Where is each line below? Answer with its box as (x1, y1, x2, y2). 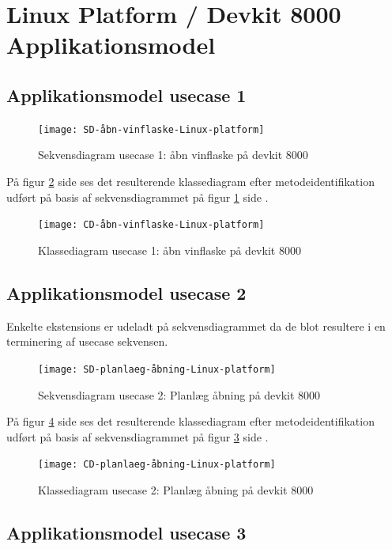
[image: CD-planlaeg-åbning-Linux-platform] (38, 459, 276, 471)
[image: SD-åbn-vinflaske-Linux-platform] (38, 123, 265, 135)
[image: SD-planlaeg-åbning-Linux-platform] (38, 363, 276, 375)
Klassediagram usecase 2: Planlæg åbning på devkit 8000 (38, 481, 314, 498)
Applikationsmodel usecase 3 (6, 520, 247, 544)
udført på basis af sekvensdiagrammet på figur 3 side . (6, 428, 269, 445)
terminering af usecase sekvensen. (6, 333, 168, 350)
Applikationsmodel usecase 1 (6, 82, 247, 107)
